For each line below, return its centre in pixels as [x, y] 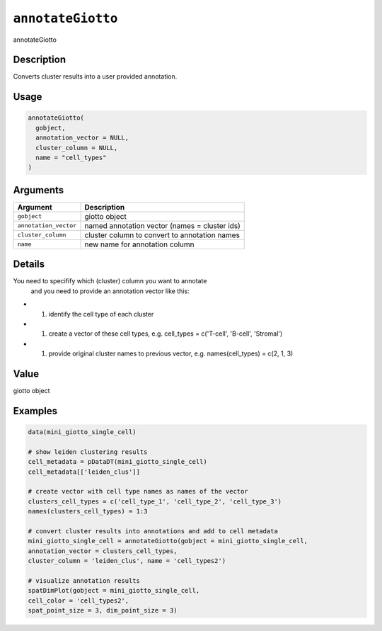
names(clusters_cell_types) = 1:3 [88, 511]
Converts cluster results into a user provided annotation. [95, 76]
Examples [35, 411]
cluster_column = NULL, [77, 148]
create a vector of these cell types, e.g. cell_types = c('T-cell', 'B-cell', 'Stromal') [166, 334]
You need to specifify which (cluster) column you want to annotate [110, 281]
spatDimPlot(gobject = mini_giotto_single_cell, [114, 591]
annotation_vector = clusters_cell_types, [103, 551]
